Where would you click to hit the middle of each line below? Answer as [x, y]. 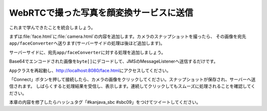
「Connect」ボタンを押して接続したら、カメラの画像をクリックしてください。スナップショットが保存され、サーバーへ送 [132, 79]
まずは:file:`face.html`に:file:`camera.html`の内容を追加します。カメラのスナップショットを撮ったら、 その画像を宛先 [128, 36]
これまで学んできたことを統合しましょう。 [52, 28]
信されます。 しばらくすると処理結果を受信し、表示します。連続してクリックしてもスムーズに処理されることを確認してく [132, 86]
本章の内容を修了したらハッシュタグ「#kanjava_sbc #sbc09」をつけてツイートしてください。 [105, 102]
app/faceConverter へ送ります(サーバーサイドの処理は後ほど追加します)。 [87, 43]
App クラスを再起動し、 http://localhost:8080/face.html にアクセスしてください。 [90, 70]
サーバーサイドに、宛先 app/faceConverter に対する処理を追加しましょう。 [87, 52]
